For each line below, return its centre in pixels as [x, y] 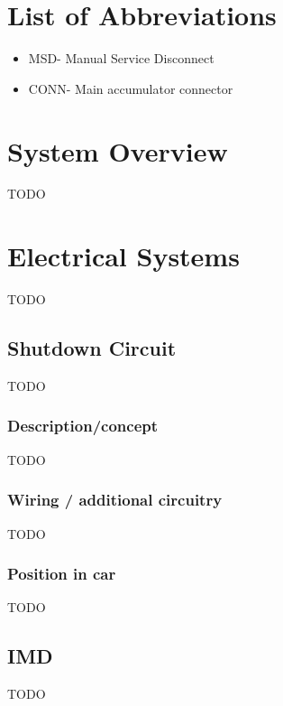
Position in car [62, 574]
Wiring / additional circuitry [115, 500]
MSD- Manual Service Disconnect [121, 58]
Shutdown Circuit [92, 348]
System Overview [118, 150]
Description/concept [83, 426]
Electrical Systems [123, 256]
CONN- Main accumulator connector [131, 88]
